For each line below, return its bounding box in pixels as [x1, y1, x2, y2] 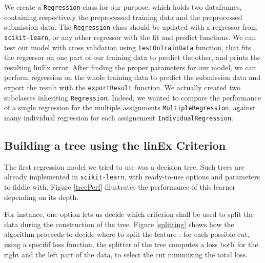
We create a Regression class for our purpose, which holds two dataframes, [4, 2, 242, 12]
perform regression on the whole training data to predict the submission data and [4, 72, 260, 83]
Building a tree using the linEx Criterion [4, 137, 226, 153]
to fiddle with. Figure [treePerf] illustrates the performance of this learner [4, 181, 235, 192]
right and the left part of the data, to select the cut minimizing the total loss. [4, 249, 248, 259]
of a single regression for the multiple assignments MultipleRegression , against [4, 102, 256, 113]
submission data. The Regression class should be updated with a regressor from [4, 22, 257, 32]
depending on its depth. [4, 191, 79, 202]
